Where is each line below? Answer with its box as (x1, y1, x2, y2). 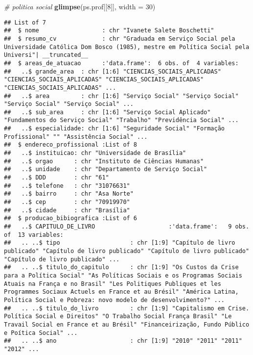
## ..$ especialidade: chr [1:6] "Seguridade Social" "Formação (4, 125, 225, 132)
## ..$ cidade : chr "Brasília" (4, 206, 130, 214)
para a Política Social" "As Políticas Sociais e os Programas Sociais (4, 272, 242, 279)
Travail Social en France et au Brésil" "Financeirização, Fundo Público (4, 321, 250, 328)
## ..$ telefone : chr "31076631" (4, 182, 130, 189)
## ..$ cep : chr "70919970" (4, 199, 130, 206)
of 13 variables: (4, 231, 64, 238)
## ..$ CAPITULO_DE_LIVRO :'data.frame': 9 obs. (4, 223, 250, 230)
